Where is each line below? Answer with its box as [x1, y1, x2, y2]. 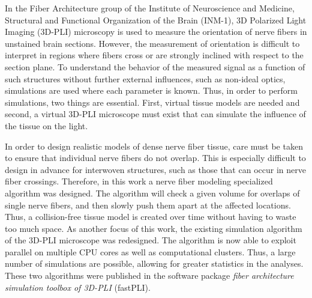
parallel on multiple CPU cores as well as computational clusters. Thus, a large [5, 245, 296, 258]
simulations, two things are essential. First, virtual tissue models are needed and [5, 96, 300, 108]
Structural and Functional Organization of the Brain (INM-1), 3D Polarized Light [5, 13, 307, 26]
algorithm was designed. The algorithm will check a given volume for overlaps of [5, 186, 300, 199]
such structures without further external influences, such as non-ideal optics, [5, 72, 286, 85]
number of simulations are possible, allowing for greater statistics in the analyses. [5, 257, 304, 270]
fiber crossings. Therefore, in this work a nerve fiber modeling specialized [5, 175, 273, 187]
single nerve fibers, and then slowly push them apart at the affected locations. [5, 198, 291, 211]
